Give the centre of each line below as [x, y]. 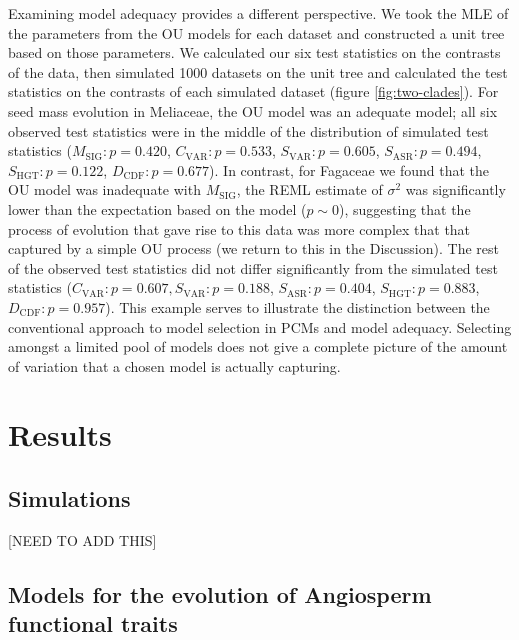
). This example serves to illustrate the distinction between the [297, 306]
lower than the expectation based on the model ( [157, 208]
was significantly [455, 189]
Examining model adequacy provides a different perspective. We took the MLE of [258, 13]
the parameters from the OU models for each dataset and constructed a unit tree [256, 32]
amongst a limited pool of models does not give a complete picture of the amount [258, 346]
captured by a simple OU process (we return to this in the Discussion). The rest [253, 248]
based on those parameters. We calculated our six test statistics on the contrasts [254, 52]
